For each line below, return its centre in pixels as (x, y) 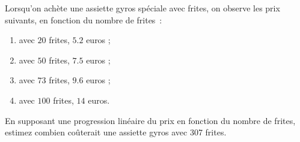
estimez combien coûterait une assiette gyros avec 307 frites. (116, 132)
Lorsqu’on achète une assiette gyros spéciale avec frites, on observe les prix (142, 8)
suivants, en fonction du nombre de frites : (84, 19)
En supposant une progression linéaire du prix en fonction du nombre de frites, (150, 120)
